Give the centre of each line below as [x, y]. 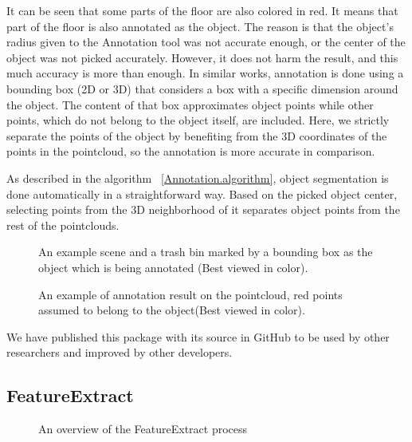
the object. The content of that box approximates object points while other [190, 104]
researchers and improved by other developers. [120, 352]
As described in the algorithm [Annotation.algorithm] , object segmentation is [198, 178]
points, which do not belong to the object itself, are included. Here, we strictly [198, 120]
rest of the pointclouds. [63, 225]
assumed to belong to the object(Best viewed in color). [172, 310]
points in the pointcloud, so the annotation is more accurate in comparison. [191, 151]
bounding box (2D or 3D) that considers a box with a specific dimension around [202, 88]
